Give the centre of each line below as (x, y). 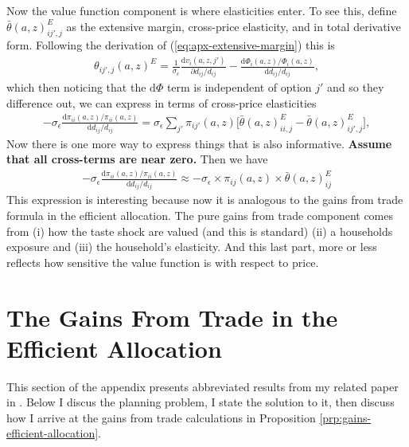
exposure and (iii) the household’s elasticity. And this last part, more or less (192, 247)
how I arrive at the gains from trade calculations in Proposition (161, 417)
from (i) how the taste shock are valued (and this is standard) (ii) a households (200, 231)
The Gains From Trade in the (172, 317)
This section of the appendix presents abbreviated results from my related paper (203, 386)
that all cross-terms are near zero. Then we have (137, 159)
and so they (356, 87)
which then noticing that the (76, 87)
